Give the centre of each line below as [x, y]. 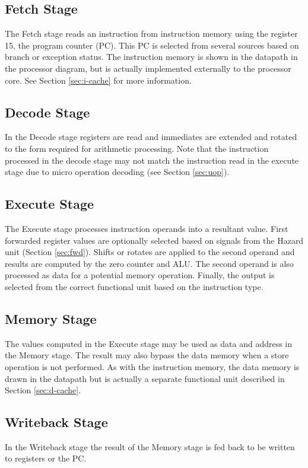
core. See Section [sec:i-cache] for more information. [98, 80]
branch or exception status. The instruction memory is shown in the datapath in [151, 57]
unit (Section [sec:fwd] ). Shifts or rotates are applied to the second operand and [150, 252]
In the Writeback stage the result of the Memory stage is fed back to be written [150, 446]
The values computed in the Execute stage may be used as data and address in [149, 343]
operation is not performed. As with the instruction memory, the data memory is [152, 366]
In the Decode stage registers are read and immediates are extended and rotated [151, 137]
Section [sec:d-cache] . [43, 390]
